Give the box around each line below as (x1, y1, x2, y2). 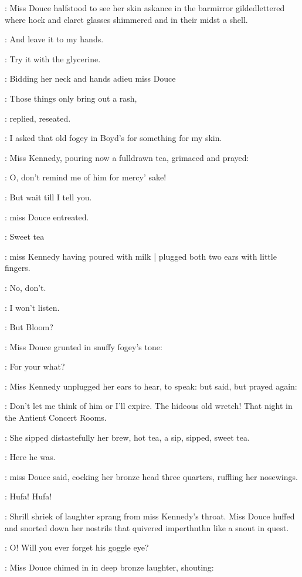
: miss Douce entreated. (5, 210, 89, 223)
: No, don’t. (5, 281, 46, 293)
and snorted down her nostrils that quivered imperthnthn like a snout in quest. (5, 521, 289, 534)
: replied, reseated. (5, 112, 71, 124)
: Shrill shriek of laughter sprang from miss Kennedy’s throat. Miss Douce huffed (5, 510, 295, 522)
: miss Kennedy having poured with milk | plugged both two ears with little (5, 250, 277, 262)
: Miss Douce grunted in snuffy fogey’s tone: (5, 340, 162, 353)
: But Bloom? (5, 321, 53, 333)
